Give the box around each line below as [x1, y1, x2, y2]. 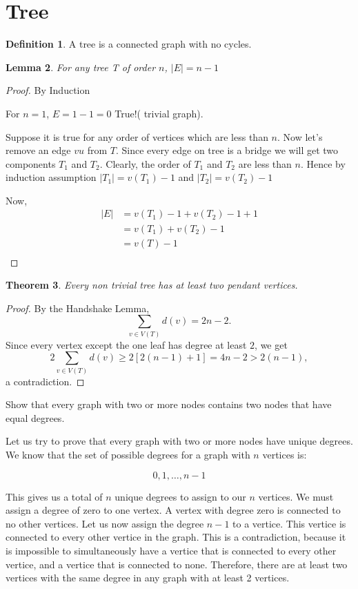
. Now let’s [277, 129, 323, 144]
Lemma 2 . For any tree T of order [6, 59, 156, 74]
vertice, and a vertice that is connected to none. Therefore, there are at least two [6, 557, 348, 571]
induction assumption [6, 170, 97, 184]
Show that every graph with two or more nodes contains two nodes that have [6, 397, 332, 412]
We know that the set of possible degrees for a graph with [6, 447, 250, 461]
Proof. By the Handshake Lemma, [6, 300, 150, 315]
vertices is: [262, 447, 307, 461]
